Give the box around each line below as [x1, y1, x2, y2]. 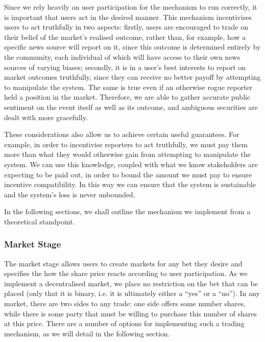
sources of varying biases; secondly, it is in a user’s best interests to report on [4, 61, 246, 72]
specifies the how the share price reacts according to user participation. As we [4, 268, 248, 279]
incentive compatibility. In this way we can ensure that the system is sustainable [4, 179, 256, 190]
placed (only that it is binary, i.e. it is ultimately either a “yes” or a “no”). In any [4, 288, 260, 299]
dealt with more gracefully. [4, 111, 88, 122]
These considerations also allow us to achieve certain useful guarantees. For [4, 129, 239, 140]
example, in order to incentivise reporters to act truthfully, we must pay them [4, 139, 248, 149]
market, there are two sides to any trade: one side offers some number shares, [4, 298, 246, 309]
